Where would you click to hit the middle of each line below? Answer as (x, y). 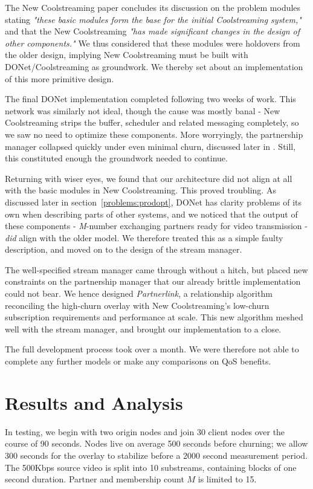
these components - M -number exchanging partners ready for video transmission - (156, 226)
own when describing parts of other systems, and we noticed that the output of (151, 214)
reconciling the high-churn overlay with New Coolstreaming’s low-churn (137, 305)
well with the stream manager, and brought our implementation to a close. (143, 329)
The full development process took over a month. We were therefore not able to (152, 349)
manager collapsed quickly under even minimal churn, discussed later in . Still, (150, 146)
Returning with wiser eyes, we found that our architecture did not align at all (149, 178)
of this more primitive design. (60, 78)
